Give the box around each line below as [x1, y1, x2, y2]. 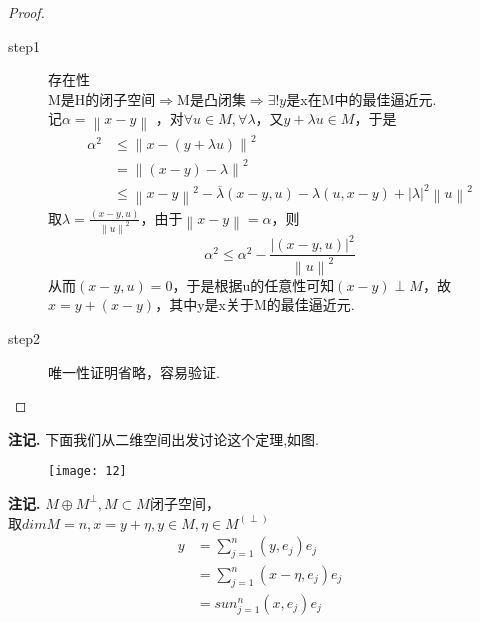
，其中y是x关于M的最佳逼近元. [155, 294, 355, 315]
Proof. [8, 2, 45, 22]
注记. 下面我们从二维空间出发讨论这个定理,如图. [8, 428, 319, 449]
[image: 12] [48, 464, 127, 479]
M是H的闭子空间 [48, 88, 156, 109]
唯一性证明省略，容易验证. [48, 361, 220, 382]
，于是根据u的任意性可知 [172, 274, 335, 295]
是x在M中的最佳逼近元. [286, 88, 437, 109]
